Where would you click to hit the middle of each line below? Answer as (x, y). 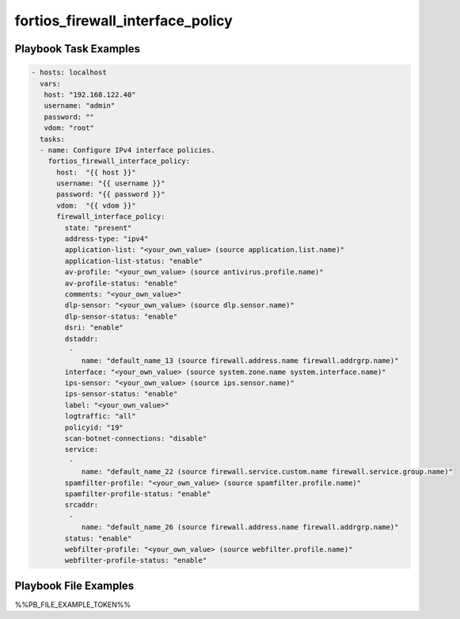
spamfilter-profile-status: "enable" (138, 494)
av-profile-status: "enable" (121, 283)
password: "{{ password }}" (111, 195)
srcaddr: (82, 505)
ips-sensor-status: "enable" (121, 394)
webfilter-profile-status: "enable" (136, 560)
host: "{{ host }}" (96, 172)
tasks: (53, 139)
